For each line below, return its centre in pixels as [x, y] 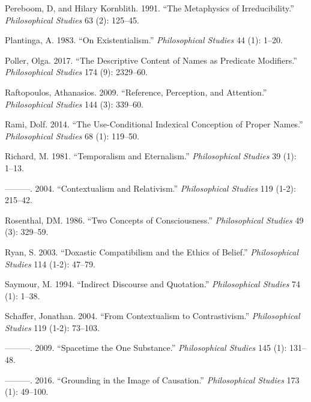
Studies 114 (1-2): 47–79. [50, 263]
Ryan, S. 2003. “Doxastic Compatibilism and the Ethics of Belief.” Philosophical [152, 251]
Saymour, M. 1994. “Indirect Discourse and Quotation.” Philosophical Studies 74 [153, 284]
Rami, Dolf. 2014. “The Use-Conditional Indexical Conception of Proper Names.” [154, 124]
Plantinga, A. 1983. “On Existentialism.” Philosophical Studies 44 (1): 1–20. [144, 40]
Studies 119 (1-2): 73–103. [52, 327]
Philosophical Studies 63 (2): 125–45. [72, 20]
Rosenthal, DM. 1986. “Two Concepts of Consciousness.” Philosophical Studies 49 [154, 220]
